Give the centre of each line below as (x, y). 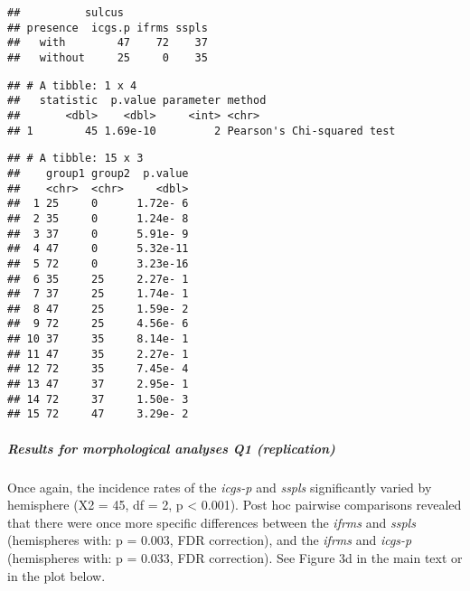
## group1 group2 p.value (98, 173)
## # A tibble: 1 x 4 (72, 85)
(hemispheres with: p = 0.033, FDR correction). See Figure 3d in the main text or (235, 558)
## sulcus (66, 13)
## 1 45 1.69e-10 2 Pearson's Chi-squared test (202, 131)
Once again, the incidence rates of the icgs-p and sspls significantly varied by (220, 487)
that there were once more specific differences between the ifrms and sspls (211, 522)
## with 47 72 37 (108, 43)
